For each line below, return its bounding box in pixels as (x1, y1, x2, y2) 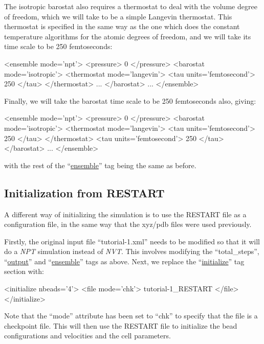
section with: (4, 266, 44, 277)
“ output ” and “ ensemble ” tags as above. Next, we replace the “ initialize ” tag (4, 256, 245, 266)
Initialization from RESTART (4, 185, 165, 200)
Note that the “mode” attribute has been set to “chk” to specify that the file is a (4, 310, 258, 321)
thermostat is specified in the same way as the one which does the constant (4, 21, 240, 32)
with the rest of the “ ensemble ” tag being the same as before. (4, 159, 196, 170)
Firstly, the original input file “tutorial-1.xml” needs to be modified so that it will (4, 236, 260, 246)
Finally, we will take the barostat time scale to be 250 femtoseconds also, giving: (4, 95, 256, 106)
